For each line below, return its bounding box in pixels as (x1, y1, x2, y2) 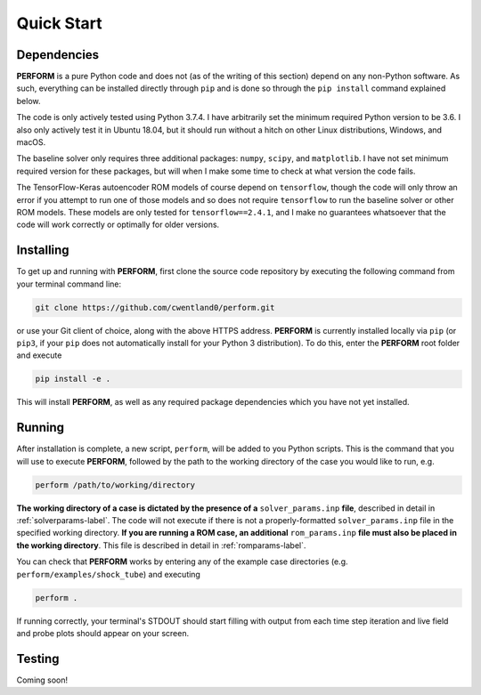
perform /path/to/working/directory (35, 480, 196, 489)
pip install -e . (35, 374, 111, 384)
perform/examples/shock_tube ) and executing (16, 569, 200, 579)
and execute (16, 350, 62, 360)
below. (16, 95, 41, 106)
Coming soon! (16, 675, 69, 685)
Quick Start (16, 13, 102, 33)
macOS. (16, 137, 46, 148)
